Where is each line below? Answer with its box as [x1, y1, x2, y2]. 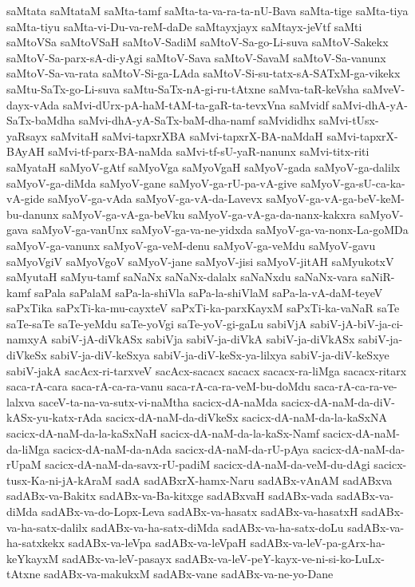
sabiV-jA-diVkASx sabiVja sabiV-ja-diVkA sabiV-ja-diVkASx [51, 331, 355, 347]
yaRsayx [6, 127, 48, 144]
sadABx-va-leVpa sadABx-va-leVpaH [68, 534, 247, 551]
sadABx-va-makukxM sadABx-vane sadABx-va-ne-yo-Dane [44, 565, 334, 582]
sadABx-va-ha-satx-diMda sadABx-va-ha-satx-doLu [91, 518, 344, 535]
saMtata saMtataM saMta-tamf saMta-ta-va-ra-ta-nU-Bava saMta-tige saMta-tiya [6, 2, 409, 18]
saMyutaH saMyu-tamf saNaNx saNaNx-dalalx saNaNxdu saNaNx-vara [6, 268, 358, 285]
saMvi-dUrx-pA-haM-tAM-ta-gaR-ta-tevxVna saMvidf [62, 96, 329, 113]
